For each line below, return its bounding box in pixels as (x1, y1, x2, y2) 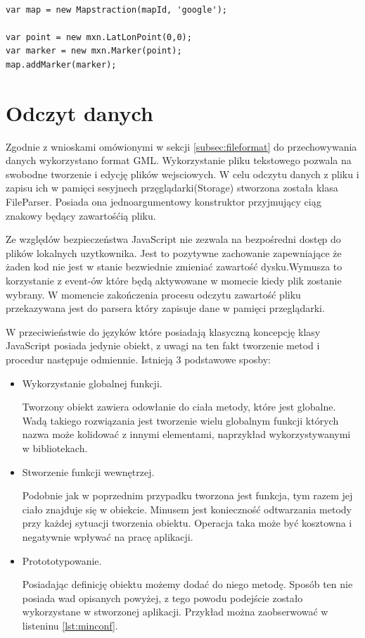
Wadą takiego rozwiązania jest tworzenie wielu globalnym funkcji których (22, 413, 339, 427)
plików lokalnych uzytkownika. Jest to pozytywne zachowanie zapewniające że (6, 245, 342, 260)
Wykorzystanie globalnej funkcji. (22, 375, 162, 390)
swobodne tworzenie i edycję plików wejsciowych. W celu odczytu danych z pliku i (6, 166, 359, 181)
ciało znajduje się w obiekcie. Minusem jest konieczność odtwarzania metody (22, 501, 352, 516)
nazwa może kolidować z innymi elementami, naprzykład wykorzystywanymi (22, 427, 351, 442)
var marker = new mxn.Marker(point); (6, 46, 182, 56)
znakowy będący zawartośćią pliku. (6, 208, 156, 223)
